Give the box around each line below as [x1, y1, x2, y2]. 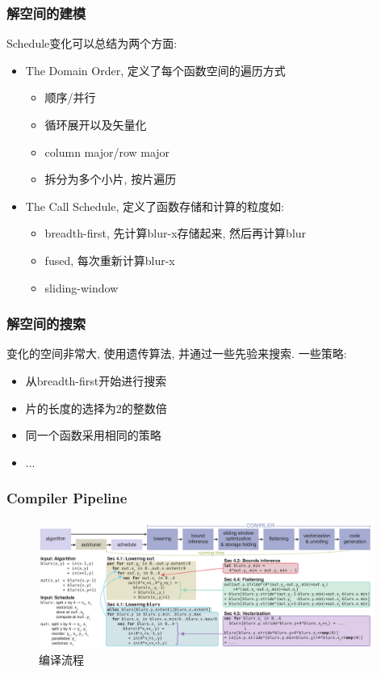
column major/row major [44, 143, 170, 160]
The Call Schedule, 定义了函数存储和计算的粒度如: [25, 197, 284, 214]
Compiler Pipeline [6, 488, 128, 508]
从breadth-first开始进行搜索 [25, 372, 167, 389]
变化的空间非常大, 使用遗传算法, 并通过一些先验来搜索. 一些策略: [6, 345, 347, 362]
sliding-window [44, 279, 119, 296]
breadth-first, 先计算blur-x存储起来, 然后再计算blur [44, 225, 307, 242]
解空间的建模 [6, 2, 86, 23]
